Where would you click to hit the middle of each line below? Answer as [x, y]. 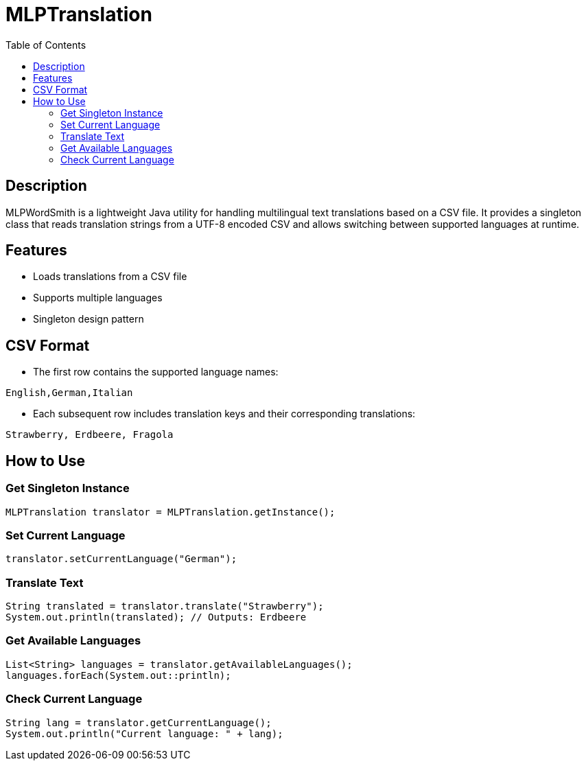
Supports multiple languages [98, 298]
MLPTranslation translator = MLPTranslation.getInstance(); [171, 512]
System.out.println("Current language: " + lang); [144, 733]
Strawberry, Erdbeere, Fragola [90, 435]
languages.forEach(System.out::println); [118, 675]
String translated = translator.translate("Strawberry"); [165, 606]
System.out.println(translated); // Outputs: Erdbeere [156, 617]
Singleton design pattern [89, 319]
